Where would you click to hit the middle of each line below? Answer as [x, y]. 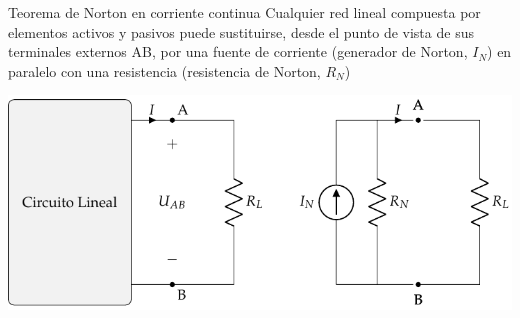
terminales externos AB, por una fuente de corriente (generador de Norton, [238, 51]
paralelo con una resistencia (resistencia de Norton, [164, 70]
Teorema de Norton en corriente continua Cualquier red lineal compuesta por [244, 12]
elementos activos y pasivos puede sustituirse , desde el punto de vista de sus [241, 31]
